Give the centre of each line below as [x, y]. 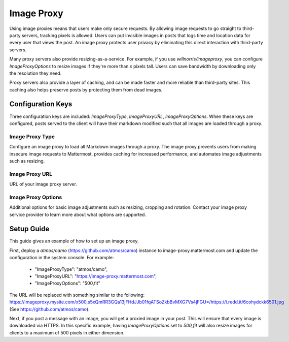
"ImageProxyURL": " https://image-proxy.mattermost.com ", [96, 276]
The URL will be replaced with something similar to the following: [77, 295]
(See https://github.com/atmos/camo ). [49, 309]
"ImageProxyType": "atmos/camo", [71, 269]
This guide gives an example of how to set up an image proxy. [74, 241]
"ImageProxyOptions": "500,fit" [68, 283]
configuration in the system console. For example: [62, 258]
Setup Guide [29, 229]
